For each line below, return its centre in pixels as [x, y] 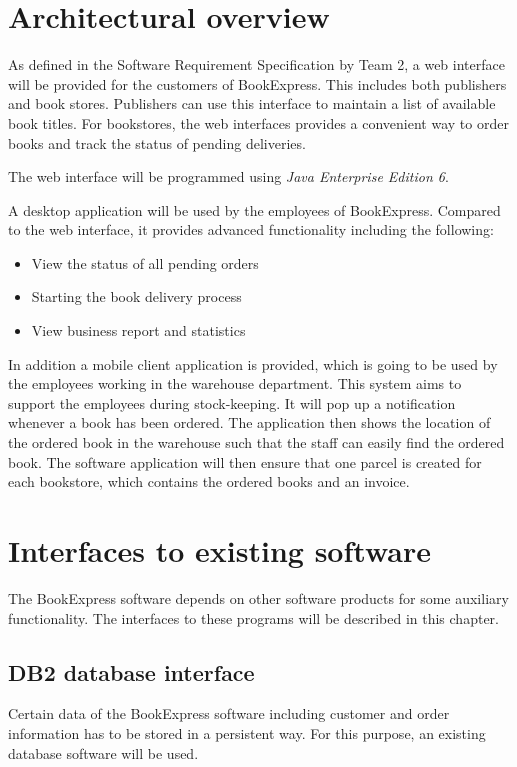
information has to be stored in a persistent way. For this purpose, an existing [247, 732]
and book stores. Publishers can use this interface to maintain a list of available [252, 103]
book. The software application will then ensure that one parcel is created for [245, 461]
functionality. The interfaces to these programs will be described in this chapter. [253, 617]
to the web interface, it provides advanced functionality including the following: [251, 229]
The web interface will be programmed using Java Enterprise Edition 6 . [228, 176]
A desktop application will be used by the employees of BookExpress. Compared [254, 209]
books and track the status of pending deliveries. [157, 142]
